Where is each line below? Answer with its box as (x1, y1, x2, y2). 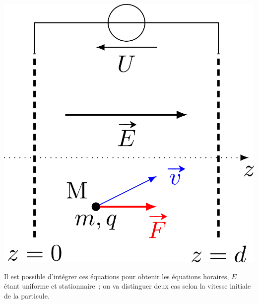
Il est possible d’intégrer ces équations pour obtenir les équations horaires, (4, 271, 229, 281)
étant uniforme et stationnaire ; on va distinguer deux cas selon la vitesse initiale (4, 281, 251, 291)
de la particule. (4, 290, 50, 301)
